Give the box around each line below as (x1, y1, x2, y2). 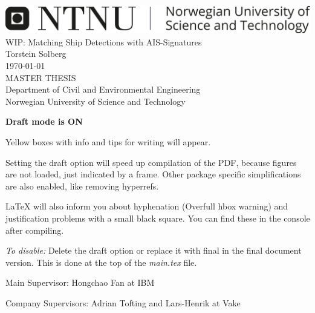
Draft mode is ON (5, 115, 83, 128)
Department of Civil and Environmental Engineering (5, 83, 201, 96)
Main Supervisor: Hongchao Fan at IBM (5, 276, 155, 289)
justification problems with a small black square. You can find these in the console (5, 211, 310, 224)
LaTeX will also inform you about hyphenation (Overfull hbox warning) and (5, 200, 288, 213)
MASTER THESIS (5, 71, 76, 84)
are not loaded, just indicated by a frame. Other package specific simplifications (5, 168, 301, 180)
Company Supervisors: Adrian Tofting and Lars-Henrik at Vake (5, 296, 241, 309)
